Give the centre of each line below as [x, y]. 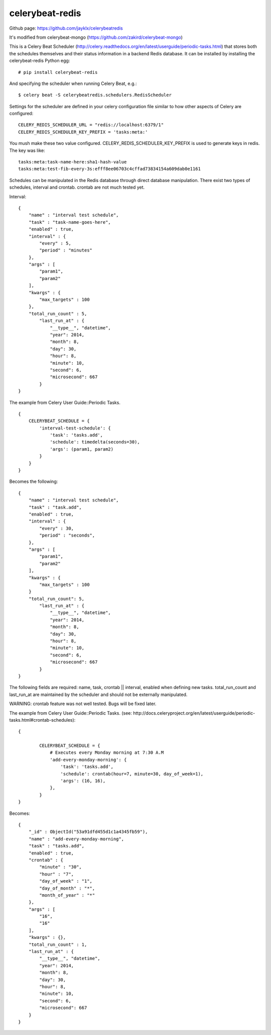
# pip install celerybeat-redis [58, 72]
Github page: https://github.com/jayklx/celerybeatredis [66, 28]
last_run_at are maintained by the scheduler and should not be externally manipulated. [98, 695]
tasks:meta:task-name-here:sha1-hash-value [73, 162]
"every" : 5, [55, 243]
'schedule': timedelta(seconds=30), [95, 442]
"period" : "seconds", [67, 535]
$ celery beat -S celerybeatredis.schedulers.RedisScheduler [95, 95]
